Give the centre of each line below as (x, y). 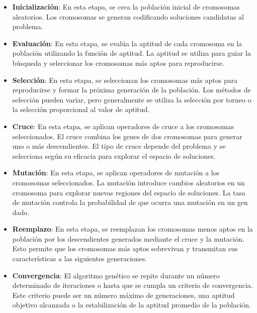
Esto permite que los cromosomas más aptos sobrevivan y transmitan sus (125, 248)
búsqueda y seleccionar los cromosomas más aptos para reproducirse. (118, 63)
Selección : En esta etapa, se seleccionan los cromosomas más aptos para (125, 80)
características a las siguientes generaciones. (80, 258)
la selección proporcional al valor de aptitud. (81, 109)
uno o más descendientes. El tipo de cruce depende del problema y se (119, 146)
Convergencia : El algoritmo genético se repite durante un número (116, 275)
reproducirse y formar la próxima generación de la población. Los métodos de (132, 90)
